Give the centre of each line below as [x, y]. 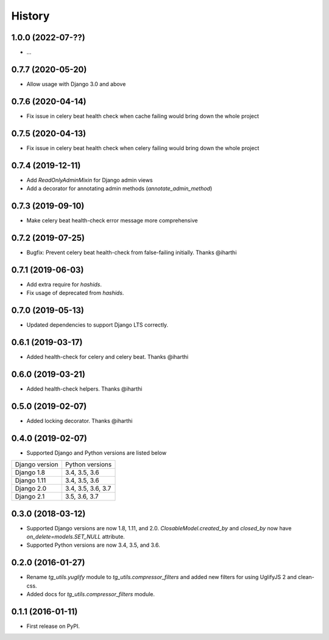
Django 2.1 [30, 497]
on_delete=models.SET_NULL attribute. [76, 537]
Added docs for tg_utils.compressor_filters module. [91, 594]
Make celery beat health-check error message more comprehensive [112, 220]
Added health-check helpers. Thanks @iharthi [84, 389]
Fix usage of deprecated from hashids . [75, 293]
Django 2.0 [31, 489]
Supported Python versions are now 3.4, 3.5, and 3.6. [94, 545]
